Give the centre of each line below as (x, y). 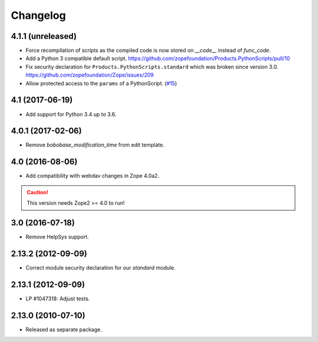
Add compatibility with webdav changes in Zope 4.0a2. (92, 176)
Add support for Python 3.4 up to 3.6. (71, 114)
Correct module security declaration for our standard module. (101, 267)
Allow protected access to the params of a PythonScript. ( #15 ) (101, 83)
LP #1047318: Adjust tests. (58, 298)
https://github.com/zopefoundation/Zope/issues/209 (90, 75)
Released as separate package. (64, 329)
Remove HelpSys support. (57, 237)
